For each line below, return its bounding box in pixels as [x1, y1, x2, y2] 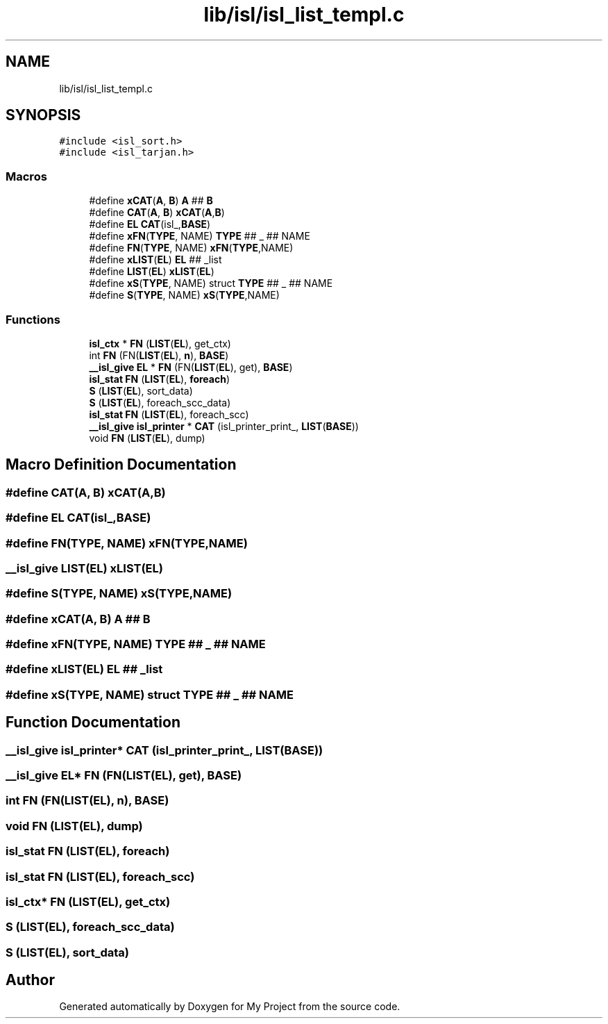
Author [6, 971, 55, 989]
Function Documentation [6, 713, 180, 732]
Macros [6, 169, 47, 183]
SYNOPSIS [6, 106, 81, 124]
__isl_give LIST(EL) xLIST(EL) [6, 561, 163, 575]
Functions [6, 312, 60, 327]
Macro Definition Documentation [6, 456, 237, 474]
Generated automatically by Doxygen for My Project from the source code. [59, 1000, 400, 1013]
